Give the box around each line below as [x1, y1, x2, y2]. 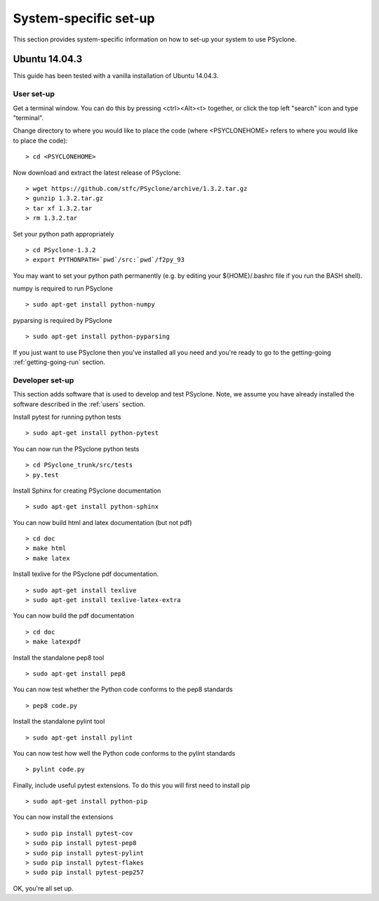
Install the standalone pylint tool [13, 717, 105, 726]
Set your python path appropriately [13, 229, 114, 238]
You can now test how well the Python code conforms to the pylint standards [13, 749, 236, 757]
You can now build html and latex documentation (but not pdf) [13, 518, 192, 526]
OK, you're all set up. [13, 884, 74, 893]
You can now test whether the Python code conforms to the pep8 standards [13, 685, 233, 694]
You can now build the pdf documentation [13, 611, 135, 620]
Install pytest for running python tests [13, 413, 121, 421]
